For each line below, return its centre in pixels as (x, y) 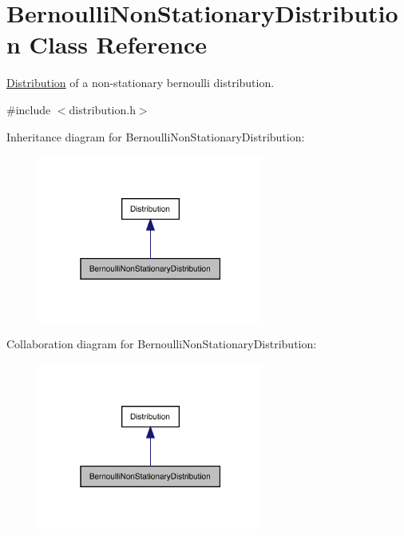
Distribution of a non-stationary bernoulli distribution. (141, 83)
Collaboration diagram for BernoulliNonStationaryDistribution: (162, 344)
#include (29, 109)
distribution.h (102, 109)
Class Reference (118, 44)
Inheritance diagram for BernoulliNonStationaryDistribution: (156, 136)
